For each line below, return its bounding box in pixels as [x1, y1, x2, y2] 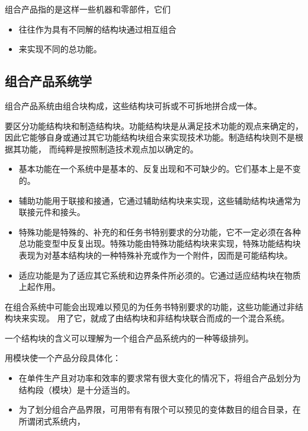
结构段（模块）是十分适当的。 [18, 383, 135, 395]
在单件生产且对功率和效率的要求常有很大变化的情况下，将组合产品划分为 [18, 372, 301, 384]
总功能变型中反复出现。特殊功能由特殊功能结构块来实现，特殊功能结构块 [18, 237, 301, 250]
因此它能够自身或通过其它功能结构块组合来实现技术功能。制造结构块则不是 [5, 131, 295, 143]
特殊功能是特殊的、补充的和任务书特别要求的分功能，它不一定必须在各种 [18, 225, 301, 238]
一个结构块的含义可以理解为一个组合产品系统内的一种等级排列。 [5, 331, 254, 344]
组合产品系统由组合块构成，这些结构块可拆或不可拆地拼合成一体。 [5, 99, 262, 111]
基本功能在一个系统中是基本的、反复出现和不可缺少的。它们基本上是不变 [18, 162, 301, 175]
